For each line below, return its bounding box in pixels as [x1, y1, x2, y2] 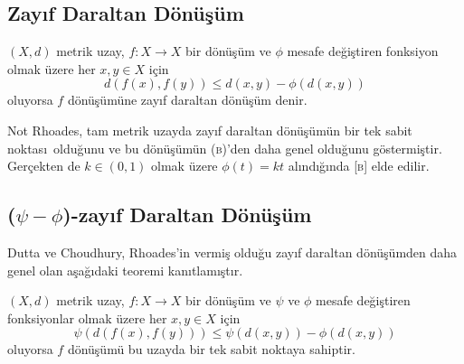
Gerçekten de [7, 156, 80, 175]
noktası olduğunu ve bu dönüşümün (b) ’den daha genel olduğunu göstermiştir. [7, 138, 442, 157]
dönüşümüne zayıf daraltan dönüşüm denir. [67, 90, 308, 109]
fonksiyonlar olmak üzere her [7, 308, 167, 327]
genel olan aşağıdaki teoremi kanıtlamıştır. [7, 260, 243, 279]
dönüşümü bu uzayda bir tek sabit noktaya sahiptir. [67, 340, 355, 359]
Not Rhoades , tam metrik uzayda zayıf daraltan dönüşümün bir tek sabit [7, 120, 412, 139]
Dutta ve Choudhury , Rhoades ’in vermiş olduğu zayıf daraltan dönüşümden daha [7, 242, 458, 261]
